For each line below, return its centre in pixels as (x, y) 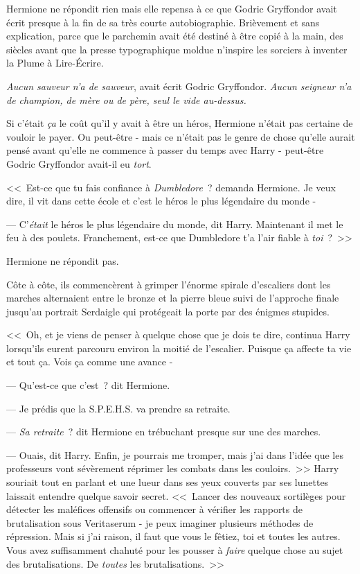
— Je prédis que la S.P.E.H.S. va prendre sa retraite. (118, 408)
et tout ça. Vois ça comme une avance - (90, 362)
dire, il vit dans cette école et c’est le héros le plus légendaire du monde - (161, 201)
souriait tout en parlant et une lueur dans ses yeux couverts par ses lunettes (168, 482)
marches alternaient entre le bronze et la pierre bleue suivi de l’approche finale (173, 298)
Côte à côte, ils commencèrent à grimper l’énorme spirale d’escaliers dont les (169, 284)
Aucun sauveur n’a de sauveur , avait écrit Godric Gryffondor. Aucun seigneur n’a (179, 86)
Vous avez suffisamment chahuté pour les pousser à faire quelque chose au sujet (175, 550)
